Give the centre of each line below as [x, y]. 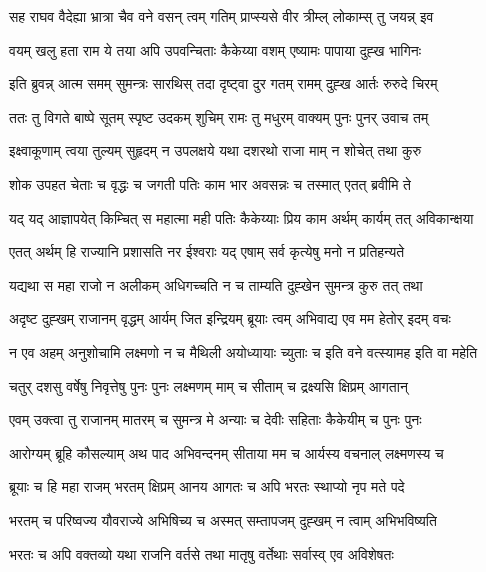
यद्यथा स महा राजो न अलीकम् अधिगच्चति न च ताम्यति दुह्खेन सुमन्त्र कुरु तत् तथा [216, 284]
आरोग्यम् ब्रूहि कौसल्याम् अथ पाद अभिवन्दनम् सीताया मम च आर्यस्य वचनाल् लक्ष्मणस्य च [226, 452]
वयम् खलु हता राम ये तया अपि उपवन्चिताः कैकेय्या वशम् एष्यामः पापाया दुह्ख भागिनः [215, 49]
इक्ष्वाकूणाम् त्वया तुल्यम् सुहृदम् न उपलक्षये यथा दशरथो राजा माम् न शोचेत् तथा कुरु [215, 150]
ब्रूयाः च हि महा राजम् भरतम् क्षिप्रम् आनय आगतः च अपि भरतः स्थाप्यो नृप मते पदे [207, 486]
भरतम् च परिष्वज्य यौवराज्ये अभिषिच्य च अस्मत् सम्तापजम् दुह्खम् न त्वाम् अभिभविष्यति [223, 519]
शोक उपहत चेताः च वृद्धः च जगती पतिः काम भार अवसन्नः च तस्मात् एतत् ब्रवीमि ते [210, 183]
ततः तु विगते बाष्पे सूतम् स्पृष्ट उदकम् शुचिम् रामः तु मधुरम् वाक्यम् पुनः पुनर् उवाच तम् [219, 116]
